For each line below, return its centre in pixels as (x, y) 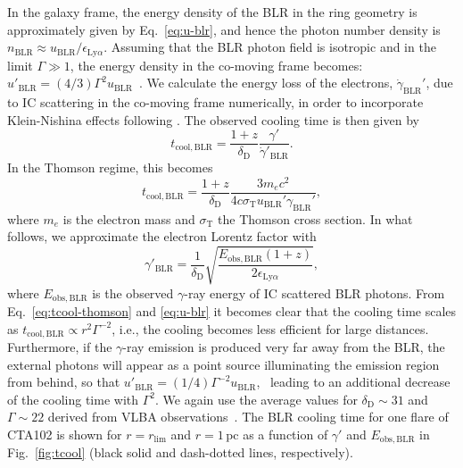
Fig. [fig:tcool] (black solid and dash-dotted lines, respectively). (180, 452)
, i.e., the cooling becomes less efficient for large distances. (270, 328)
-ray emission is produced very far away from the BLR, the (284, 347)
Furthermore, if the (60, 347)
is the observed (133, 292)
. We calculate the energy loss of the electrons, (266, 83)
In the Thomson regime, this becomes (110, 167)
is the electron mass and (129, 218)
